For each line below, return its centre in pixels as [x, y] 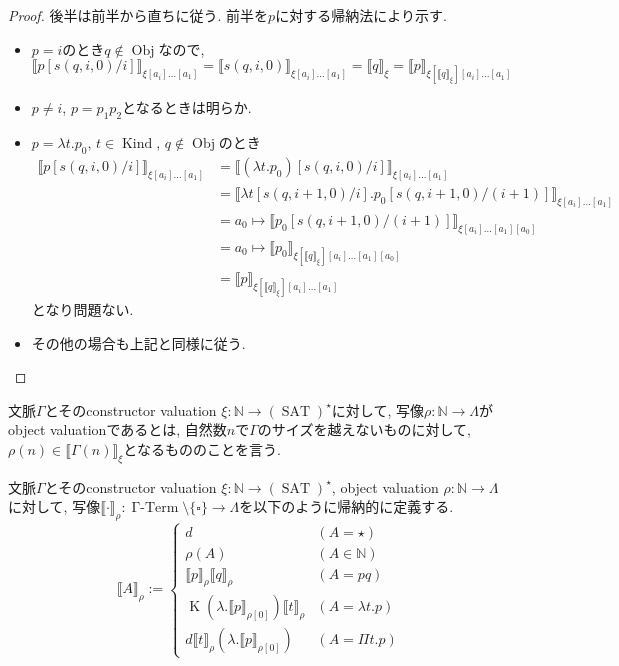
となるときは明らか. [187, 107]
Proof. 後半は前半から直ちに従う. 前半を [138, 15]
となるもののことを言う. [202, 449]
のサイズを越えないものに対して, [364, 429]
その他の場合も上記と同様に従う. [138, 342]
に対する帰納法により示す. [361, 15]
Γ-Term [155, 508]
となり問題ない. [82, 309]
